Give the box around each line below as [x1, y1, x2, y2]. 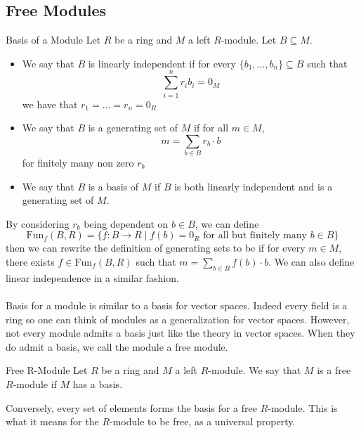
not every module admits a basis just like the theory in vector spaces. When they [6, 325, 355, 340]
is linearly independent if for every [88, 56, 236, 70]
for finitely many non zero [22, 155, 134, 170]
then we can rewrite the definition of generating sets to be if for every [6, 240, 306, 255]
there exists [6, 254, 55, 269]
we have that [22, 96, 78, 111]
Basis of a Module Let [6, 32, 101, 47]
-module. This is [268, 400, 338, 415]
